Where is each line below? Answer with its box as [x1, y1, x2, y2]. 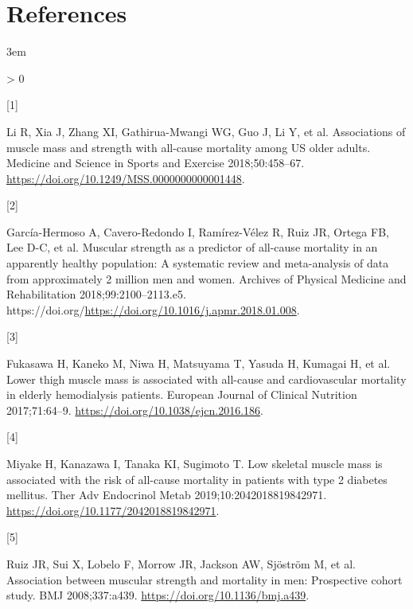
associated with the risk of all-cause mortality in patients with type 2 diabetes [6, 470, 388, 487]
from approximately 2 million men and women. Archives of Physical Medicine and [6, 270, 407, 287]
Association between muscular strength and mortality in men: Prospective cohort [6, 571, 403, 588]
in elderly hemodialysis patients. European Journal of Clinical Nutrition [6, 386, 357, 403]
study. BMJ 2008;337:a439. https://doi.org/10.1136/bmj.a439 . [6, 587, 310, 603]
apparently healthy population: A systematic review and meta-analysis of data [6, 255, 389, 271]
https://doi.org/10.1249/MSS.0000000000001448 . [6, 170, 245, 186]
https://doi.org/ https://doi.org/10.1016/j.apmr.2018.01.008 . [6, 301, 300, 318]
